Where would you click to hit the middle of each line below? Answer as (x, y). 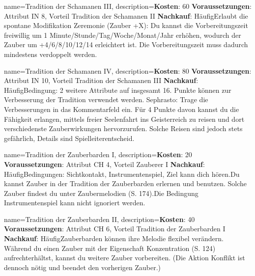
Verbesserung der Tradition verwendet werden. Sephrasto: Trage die (106, 99)
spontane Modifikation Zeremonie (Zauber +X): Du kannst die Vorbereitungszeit (126, 25)
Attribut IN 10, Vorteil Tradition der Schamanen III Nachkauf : (101, 80)
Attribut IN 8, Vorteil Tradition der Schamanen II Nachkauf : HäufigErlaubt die (126, 15)
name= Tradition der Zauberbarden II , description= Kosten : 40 (99, 219)
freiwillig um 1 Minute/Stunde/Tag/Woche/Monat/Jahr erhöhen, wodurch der (123, 35)
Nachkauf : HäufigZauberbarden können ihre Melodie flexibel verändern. (114, 238)
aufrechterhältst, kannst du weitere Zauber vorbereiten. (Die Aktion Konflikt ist (125, 258)
